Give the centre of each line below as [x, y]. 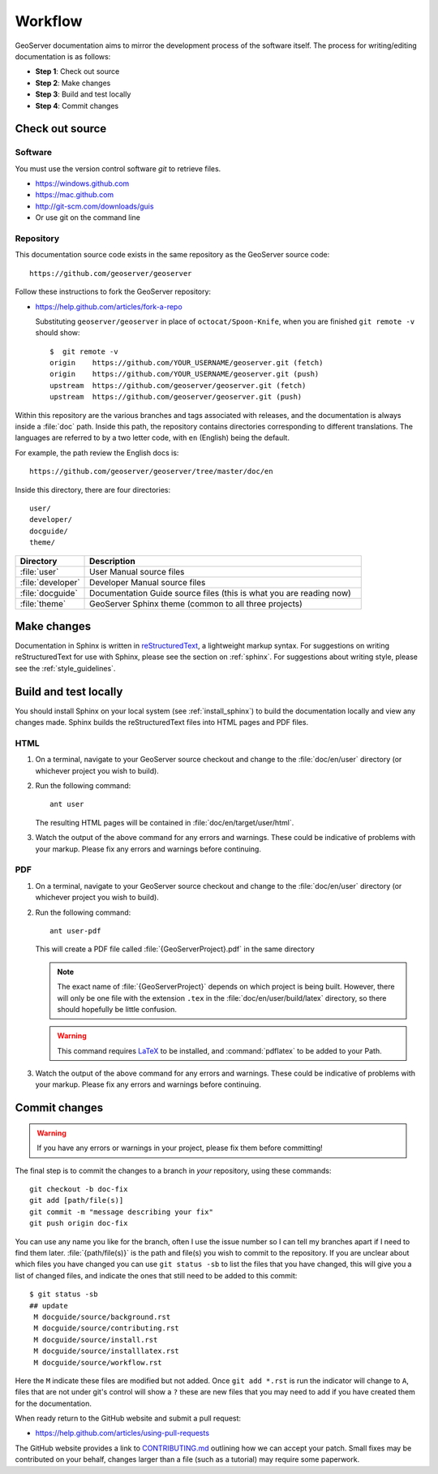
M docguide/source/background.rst [102, 1317]
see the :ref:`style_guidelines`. [65, 668]
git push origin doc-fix [79, 1223]
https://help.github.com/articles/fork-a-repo [109, 306]
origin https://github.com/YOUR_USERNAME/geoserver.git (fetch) [187, 363]
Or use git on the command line [88, 218]
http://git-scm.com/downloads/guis [94, 206]
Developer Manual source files [148, 582]
